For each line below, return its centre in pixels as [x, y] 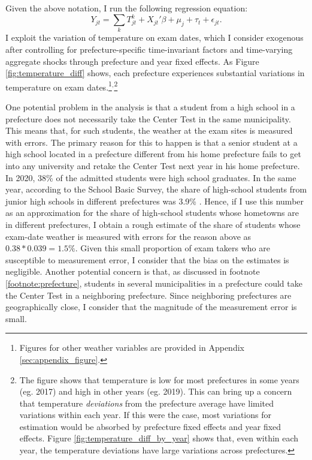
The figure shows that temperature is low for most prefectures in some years [159, 379]
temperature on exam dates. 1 [59, 86]
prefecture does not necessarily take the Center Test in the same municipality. [148, 118]
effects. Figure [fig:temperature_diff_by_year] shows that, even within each [159, 438]
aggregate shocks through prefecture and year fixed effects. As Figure [132, 61]
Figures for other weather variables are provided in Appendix [132, 348]
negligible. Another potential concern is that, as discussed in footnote [133, 271]
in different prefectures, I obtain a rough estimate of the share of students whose [153, 224]
